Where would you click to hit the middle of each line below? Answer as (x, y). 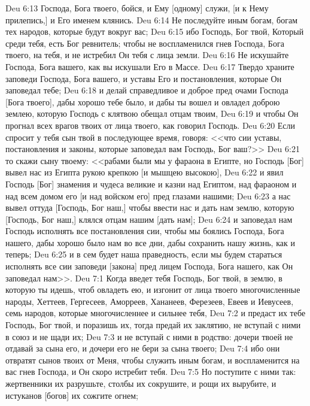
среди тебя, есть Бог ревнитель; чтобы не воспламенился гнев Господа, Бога (145, 43)
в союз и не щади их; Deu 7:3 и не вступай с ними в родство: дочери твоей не (149, 336)
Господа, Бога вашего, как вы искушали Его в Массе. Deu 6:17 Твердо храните (150, 66)
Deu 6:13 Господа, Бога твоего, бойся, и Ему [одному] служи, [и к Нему (137, 8)
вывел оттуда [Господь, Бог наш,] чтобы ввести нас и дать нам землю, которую (150, 207)
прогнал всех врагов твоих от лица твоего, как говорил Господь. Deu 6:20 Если (151, 125)
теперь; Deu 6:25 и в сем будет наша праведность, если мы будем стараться (144, 254)
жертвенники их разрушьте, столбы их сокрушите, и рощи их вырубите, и (141, 383)
